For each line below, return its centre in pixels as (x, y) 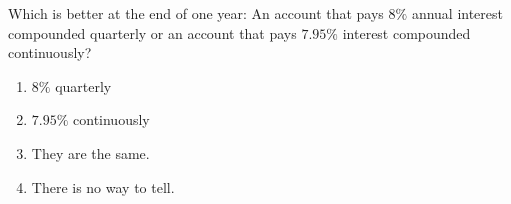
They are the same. (90, 152)
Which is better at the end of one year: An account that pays (196, 13)
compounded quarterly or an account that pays (152, 32)
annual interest (457, 13)
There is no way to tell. (103, 186)
